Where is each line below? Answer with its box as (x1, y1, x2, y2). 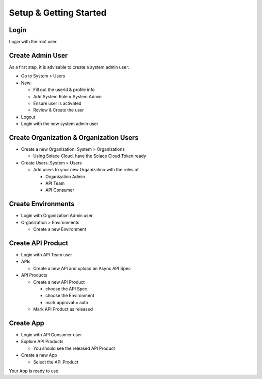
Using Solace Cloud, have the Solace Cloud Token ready (33, 153, 147, 159)
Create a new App (21, 352, 58, 358)
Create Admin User (9, 51, 68, 59)
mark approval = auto (45, 299, 88, 305)
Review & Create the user (33, 107, 84, 113)
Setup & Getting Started (9, 7, 107, 18)
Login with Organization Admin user (21, 213, 93, 218)
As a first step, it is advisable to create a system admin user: (9, 64, 130, 70)
